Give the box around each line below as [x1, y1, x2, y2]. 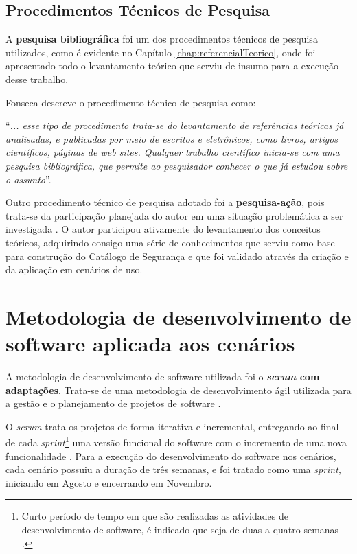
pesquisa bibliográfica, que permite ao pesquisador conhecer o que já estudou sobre [5, 158, 348, 172]
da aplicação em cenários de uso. [5, 262, 143, 277]
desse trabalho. [5, 71, 69, 86]
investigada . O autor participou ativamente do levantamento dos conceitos [5, 222, 321, 236]
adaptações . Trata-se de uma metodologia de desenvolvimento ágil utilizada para [5, 382, 352, 397]
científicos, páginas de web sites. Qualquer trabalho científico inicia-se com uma [5, 145, 340, 159]
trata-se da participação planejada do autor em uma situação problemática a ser [5, 208, 343, 222]
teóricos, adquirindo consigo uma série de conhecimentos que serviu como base [5, 235, 335, 249]
